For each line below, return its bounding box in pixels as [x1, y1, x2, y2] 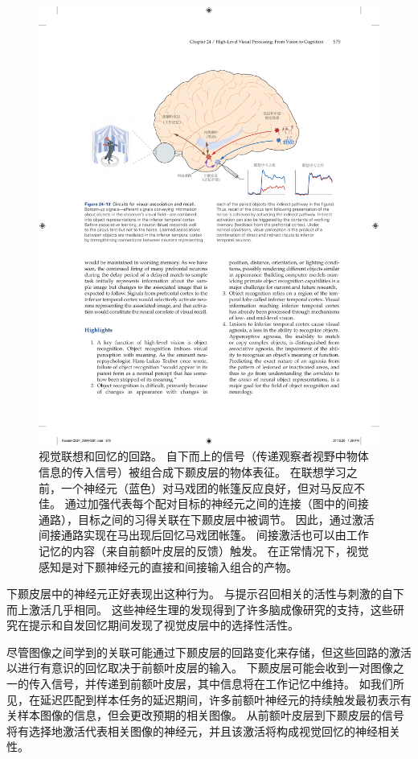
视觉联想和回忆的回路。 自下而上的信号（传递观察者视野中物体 [39, 448, 369, 464]
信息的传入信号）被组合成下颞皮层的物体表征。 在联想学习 [39, 463, 346, 480]
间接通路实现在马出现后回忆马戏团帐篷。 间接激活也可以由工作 [39, 526, 369, 543]
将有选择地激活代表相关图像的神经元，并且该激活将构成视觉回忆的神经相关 [6, 722, 400, 739]
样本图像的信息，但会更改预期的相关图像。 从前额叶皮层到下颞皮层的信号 [17, 707, 404, 724]
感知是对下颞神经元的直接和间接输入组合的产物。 [39, 558, 297, 575]
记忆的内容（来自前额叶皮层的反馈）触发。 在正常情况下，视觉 [39, 542, 369, 559]
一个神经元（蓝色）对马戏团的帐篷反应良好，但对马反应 [60, 479, 354, 496]
